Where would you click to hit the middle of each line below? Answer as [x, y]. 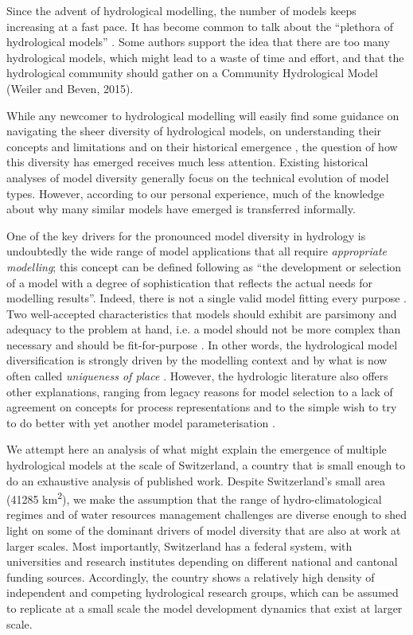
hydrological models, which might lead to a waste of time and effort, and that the [205, 57]
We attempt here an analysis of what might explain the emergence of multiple [197, 449]
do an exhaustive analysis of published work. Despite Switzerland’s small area [196, 480]
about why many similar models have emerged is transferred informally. [181, 209]
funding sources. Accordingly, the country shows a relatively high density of [191, 577]
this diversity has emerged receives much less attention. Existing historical [187, 162]
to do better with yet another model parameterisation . [141, 422]
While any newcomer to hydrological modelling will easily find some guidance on [203, 115]
